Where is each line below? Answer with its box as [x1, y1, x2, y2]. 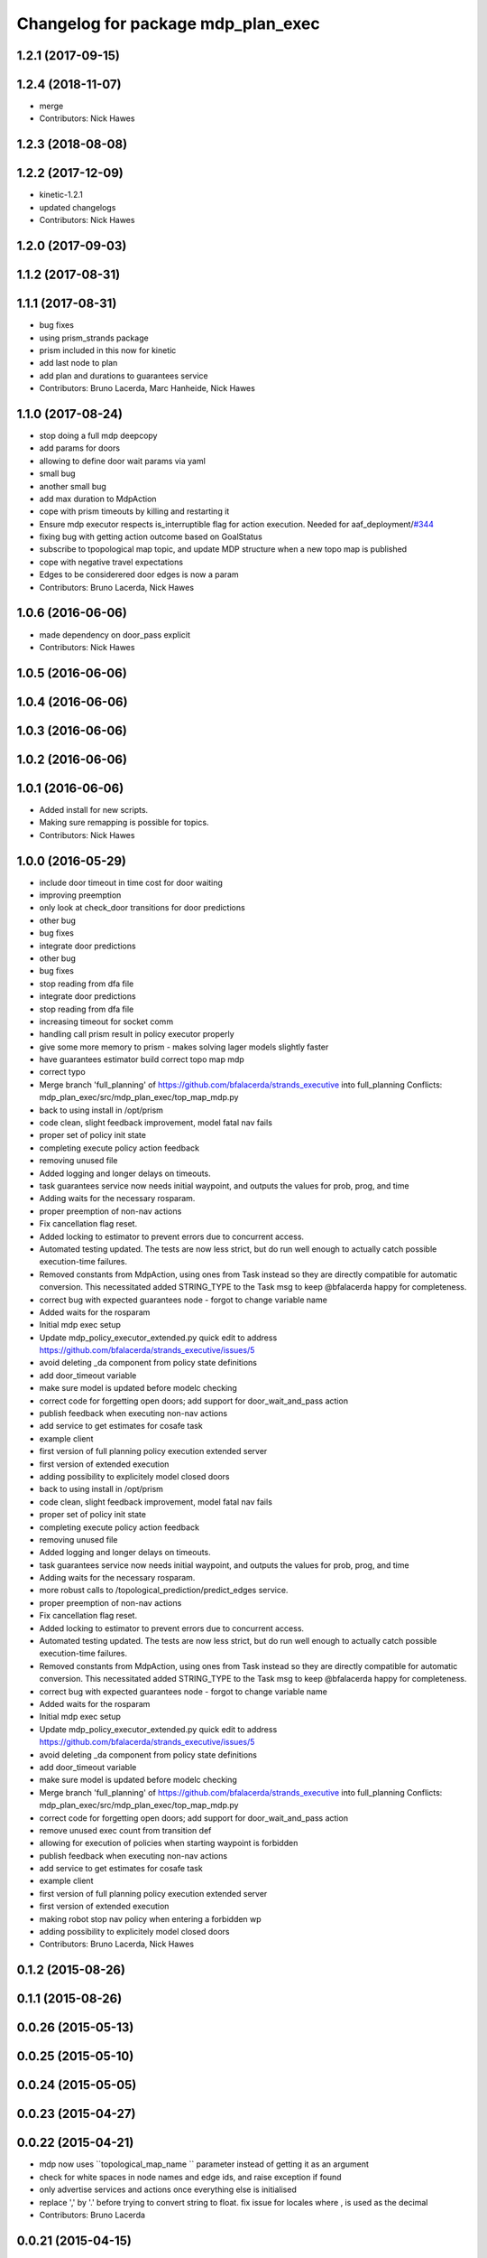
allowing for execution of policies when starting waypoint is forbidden [39, 1838, 299, 1849]
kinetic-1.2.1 [39, 190, 83, 201]
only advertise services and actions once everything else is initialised [39, 2184, 297, 2195]
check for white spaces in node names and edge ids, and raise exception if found [39, 2171, 342, 2182]
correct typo [39, 1067, 86, 1078]
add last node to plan [39, 358, 118, 369]
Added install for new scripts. [39, 804, 149, 815]
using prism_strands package [39, 332, 149, 343]
